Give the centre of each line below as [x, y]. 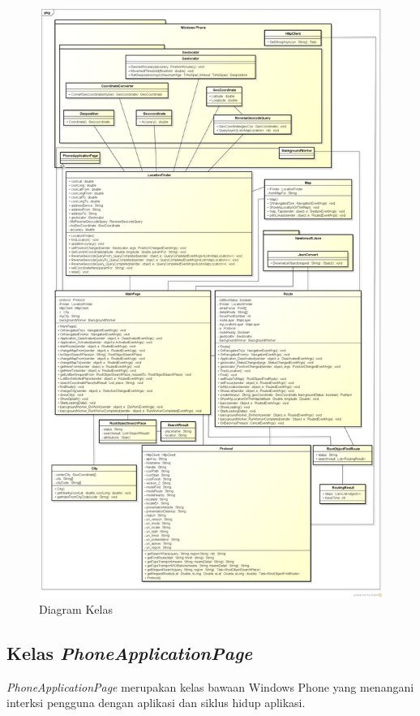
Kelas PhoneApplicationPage [130, 653]
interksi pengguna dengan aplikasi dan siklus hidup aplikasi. [156, 703]
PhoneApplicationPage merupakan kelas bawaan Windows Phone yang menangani [210, 686]
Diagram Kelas [76, 609]
